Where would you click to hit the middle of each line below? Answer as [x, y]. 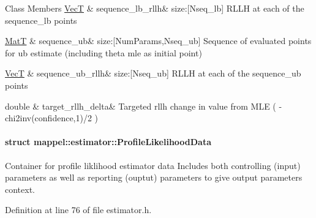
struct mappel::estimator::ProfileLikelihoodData [108, 142]
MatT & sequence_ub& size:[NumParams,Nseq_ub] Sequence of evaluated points [158, 41]
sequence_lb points [41, 20]
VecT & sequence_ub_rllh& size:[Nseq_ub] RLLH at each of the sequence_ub [153, 73]
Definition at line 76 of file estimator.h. [78, 210]
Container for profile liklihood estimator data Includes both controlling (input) [153, 165]
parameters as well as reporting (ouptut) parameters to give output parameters [154, 177]
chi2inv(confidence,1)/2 [48, 118]
